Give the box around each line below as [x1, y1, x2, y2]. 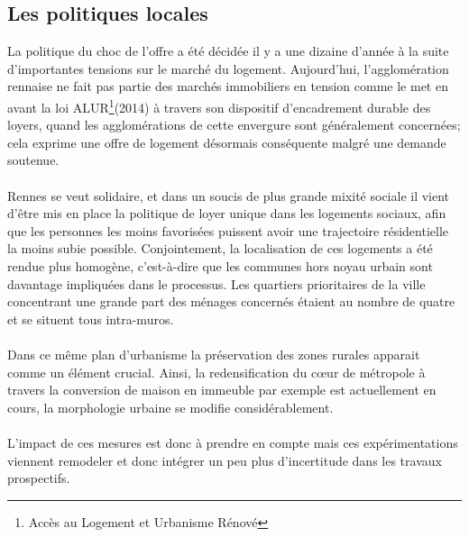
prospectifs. [7, 469, 70, 487]
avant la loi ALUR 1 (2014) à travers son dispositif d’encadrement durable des [7, 95, 431, 116]
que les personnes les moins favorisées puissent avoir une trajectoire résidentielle [7, 221, 449, 240]
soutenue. [7, 150, 60, 169]
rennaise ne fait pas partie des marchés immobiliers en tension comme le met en [7, 77, 448, 96]
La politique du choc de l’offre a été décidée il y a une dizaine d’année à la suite [7, 41, 449, 60]
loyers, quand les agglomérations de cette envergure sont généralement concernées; [7, 115, 461, 134]
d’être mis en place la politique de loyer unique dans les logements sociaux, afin [7, 204, 446, 223]
